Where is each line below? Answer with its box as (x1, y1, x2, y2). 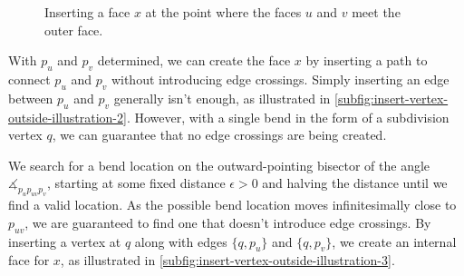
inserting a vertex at (8, 232, 121, 251)
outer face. (44, 20, 103, 39)
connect (8, 69, 51, 88)
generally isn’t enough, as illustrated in (113, 88, 331, 107)
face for (8, 251, 50, 270)
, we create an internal (332, 232, 457, 251)
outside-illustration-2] (8, 107, 127, 126)
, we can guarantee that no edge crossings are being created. (52, 125, 387, 144)
